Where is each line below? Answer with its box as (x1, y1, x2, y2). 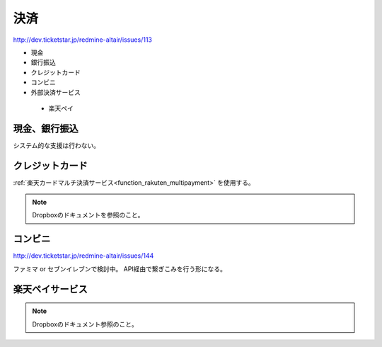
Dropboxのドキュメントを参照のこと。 (32, 211, 144, 220)
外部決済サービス (30, 88, 81, 96)
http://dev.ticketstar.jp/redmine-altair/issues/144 (13, 251, 154, 260)
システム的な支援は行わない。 (13, 141, 100, 149)
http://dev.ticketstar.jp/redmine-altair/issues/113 (13, 35, 152, 44)
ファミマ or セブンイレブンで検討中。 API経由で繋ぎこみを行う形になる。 (13, 264, 226, 273)
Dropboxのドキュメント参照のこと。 (32, 319, 138, 329)
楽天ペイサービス (13, 283, 88, 295)
